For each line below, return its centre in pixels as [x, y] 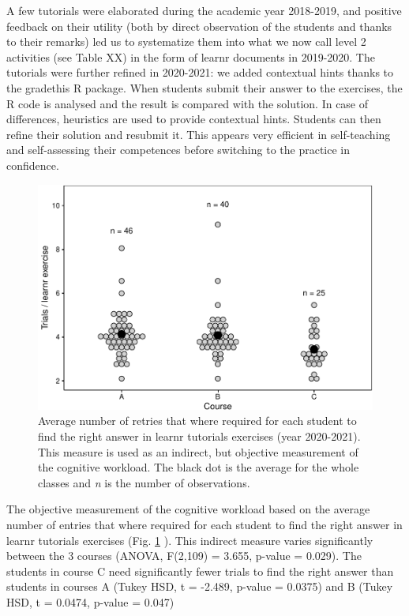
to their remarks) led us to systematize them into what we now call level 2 [186, 41]
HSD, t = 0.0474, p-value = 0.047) [90, 601]
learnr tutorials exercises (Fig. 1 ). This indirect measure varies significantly [190, 540]
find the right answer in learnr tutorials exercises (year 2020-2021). [199, 436]
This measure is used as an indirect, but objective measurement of [198, 451]
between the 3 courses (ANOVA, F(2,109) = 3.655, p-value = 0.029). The [184, 556]
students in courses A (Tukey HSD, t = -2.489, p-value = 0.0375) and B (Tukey [200, 586]
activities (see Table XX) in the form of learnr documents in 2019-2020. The [191, 56]
